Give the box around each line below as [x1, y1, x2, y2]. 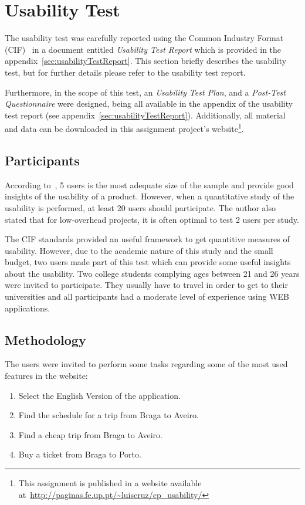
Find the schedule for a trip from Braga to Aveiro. [18, 409, 199, 421]
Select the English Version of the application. [18, 389, 181, 401]
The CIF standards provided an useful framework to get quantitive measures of [5, 233, 290, 245]
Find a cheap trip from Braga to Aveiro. [18, 428, 162, 440]
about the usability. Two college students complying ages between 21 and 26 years [5, 267, 300, 279]
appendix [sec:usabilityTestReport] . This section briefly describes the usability [5, 55, 287, 67]
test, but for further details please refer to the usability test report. [5, 66, 246, 78]
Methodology [5, 330, 86, 348]
